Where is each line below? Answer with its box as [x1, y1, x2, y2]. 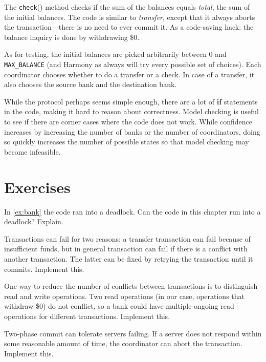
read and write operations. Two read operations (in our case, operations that [4, 290, 245, 301]
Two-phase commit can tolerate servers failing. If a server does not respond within [4, 328, 262, 338]
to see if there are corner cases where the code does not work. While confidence [4, 116, 253, 127]
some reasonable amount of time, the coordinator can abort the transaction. [4, 338, 242, 349]
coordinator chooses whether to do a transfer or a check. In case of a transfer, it [4, 69, 255, 79]
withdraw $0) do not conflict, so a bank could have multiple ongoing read [4, 301, 234, 311]
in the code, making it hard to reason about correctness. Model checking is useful [4, 106, 259, 117]
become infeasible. [4, 146, 61, 157]
